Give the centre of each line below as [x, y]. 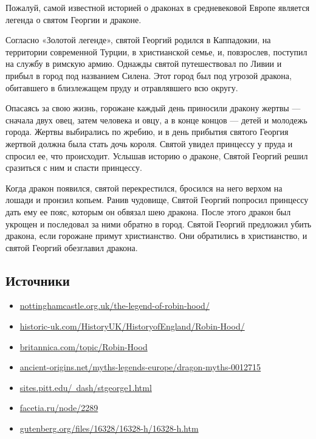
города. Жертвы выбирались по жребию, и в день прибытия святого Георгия [147, 132]
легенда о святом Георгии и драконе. [74, 19]
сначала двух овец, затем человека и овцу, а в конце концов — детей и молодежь [156, 119]
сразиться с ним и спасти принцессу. [74, 168]
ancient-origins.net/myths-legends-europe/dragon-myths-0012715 [140, 367]
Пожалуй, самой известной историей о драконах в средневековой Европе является [158, 7]
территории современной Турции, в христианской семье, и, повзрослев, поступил [156, 51]
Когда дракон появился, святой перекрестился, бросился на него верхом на [144, 188]
